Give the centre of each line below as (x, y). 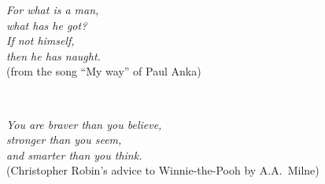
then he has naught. (54, 55)
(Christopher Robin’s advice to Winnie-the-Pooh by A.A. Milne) (163, 170)
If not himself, (41, 40)
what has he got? (47, 25)
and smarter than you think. (74, 155)
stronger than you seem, (64, 140)
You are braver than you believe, (84, 124)
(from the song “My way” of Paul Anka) (104, 71)
